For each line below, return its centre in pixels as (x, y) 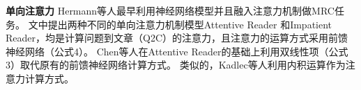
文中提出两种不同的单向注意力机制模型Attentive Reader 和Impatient (180, 24)
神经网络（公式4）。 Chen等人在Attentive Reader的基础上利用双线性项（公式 (177, 51)
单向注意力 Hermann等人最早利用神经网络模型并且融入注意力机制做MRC (170, 10)
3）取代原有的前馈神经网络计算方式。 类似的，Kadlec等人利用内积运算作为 (176, 65)
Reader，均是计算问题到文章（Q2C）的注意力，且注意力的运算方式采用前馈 (177, 38)
